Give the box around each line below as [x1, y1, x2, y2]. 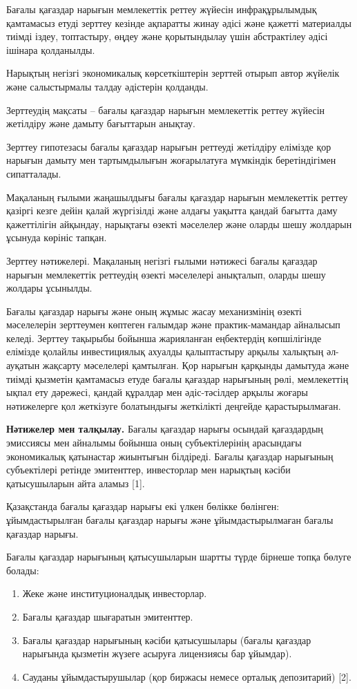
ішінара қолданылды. [6, 42, 95, 57]
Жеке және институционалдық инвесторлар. [22, 586, 207, 601]
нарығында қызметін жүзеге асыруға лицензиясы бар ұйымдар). [22, 646, 292, 661]
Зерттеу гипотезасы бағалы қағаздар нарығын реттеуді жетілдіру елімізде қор [6, 139, 331, 153]
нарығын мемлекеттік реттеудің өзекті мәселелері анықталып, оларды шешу [6, 267, 326, 281]
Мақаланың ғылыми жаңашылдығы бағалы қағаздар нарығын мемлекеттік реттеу [6, 189, 348, 204]
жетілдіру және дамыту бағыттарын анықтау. [6, 116, 195, 131]
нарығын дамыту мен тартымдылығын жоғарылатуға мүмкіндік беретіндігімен [6, 153, 336, 167]
